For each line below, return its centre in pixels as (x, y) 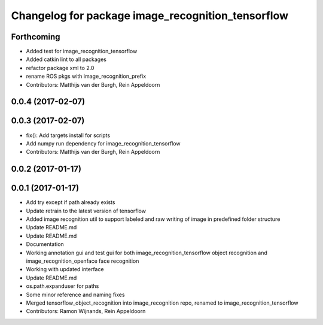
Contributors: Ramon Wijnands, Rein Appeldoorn (86, 311)
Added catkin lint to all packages (66, 59)
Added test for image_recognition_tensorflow (82, 51)
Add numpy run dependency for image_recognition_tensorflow (103, 143)
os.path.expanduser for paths (63, 286)
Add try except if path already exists (71, 202)
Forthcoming (36, 37)
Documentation (45, 244)
